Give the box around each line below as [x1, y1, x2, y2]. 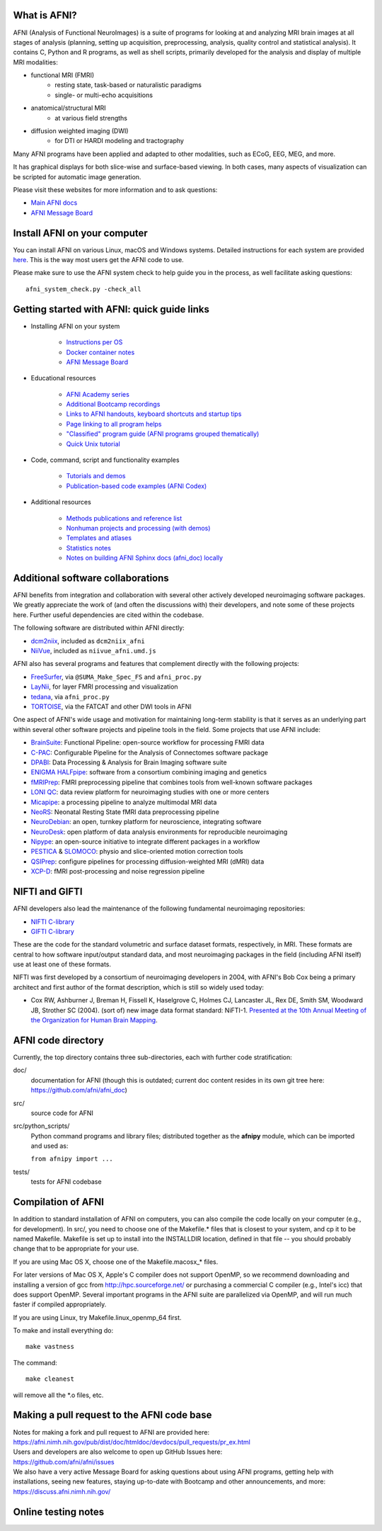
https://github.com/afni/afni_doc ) [30, 1086, 127, 1095]
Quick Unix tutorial [66, 439, 120, 448]
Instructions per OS [66, 338, 123, 346]
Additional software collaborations [13, 572, 169, 584]
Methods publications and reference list [66, 514, 183, 522]
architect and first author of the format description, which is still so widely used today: [13, 983, 265, 991]
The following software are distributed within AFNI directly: [13, 623, 185, 632]
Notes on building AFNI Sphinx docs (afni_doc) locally [66, 553, 223, 563]
